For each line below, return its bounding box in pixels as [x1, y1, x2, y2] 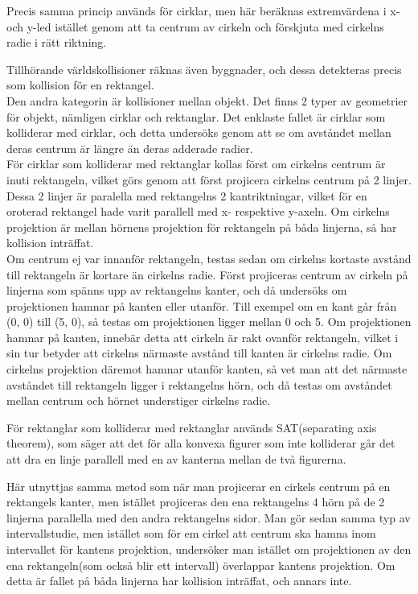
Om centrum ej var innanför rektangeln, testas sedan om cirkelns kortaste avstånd [6, 250, 412, 266]
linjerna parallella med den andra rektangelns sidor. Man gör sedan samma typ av [6, 509, 411, 526]
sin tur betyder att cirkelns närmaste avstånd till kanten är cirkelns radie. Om [6, 344, 392, 361]
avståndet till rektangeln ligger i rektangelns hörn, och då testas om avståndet [6, 376, 392, 393]
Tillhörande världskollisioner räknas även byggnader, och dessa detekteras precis [6, 60, 402, 77]
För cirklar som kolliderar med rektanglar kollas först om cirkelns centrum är [6, 155, 386, 172]
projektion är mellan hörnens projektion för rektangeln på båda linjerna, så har [6, 218, 397, 235]
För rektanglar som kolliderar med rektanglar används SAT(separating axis [6, 419, 377, 435]
